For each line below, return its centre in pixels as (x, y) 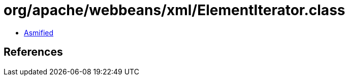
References (33, 52)
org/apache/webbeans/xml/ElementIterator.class (174, 10)
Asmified (39, 32)
